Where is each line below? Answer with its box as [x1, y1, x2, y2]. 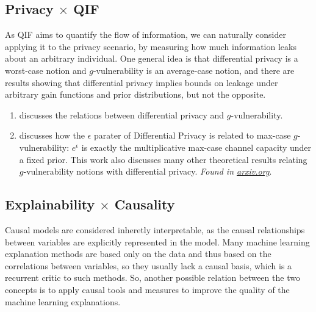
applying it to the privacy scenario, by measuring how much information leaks [5, 40, 296, 53]
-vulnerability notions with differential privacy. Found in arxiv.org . [23, 165, 272, 178]
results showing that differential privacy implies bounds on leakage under [5, 76, 278, 89]
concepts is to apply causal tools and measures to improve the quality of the [5, 283, 290, 296]
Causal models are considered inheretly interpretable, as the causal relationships [5, 223, 305, 236]
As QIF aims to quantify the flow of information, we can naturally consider [5, 28, 287, 41]
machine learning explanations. [5, 295, 121, 308]
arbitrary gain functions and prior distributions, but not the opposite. [5, 88, 266, 101]
